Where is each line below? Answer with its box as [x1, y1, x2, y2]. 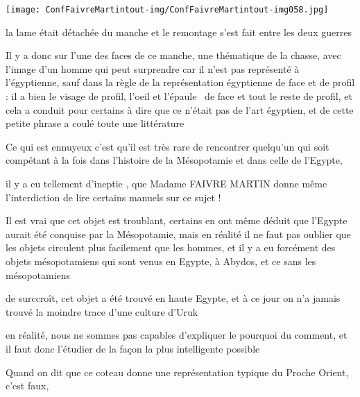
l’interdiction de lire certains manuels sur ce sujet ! [6, 189, 221, 204]
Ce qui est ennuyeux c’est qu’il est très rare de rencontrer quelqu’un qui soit [6, 139, 329, 153]
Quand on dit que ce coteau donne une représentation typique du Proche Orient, [6, 364, 349, 379]
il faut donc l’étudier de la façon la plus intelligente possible [6, 341, 260, 355]
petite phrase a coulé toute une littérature [6, 116, 185, 130]
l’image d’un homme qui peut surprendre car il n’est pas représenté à [6, 61, 300, 76]
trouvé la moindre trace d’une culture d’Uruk [6, 304, 198, 319]
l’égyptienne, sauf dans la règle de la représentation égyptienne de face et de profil [6, 75, 355, 90]
